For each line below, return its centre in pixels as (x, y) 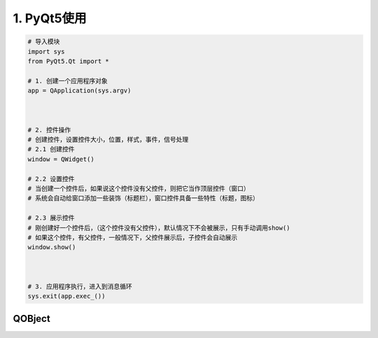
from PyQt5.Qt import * (69, 61)
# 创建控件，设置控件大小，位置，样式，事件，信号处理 (108, 140)
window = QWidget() (61, 159)
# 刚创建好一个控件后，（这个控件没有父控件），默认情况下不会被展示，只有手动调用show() (159, 228)
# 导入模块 (44, 42)
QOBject (31, 318)
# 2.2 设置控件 (51, 179)
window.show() (52, 247)
